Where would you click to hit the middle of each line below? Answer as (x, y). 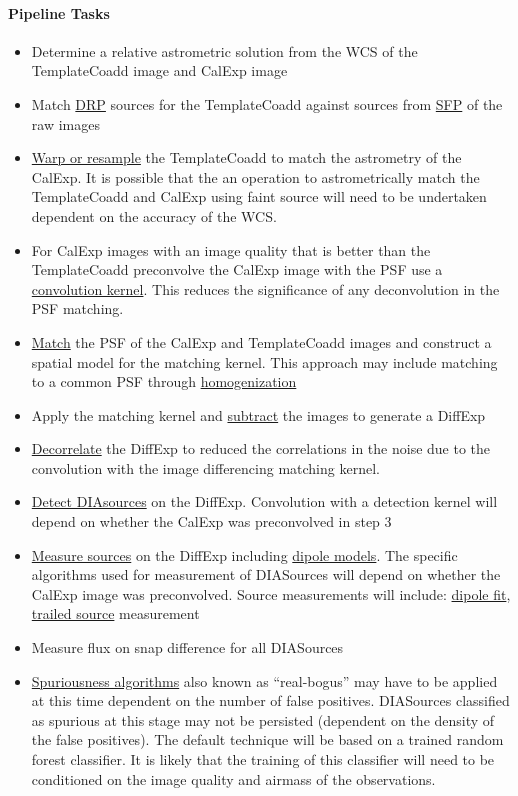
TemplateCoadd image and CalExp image (159, 70)
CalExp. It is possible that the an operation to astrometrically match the (255, 176)
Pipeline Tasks (59, 12)
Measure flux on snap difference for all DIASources (187, 647)
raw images (65, 123)
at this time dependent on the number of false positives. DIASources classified (270, 700)
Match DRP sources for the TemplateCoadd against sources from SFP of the (267, 103)
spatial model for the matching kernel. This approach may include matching (264, 361)
